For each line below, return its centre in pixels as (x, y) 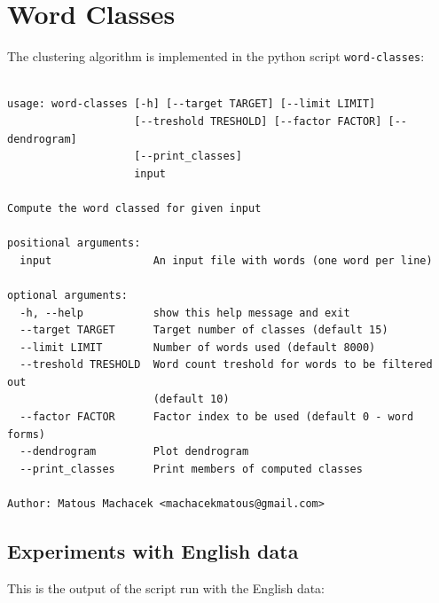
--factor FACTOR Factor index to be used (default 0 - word (217, 417)
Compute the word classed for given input (134, 208)
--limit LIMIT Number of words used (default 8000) (198, 347)
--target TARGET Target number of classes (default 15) (204, 330)
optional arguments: (68, 295)
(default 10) (191, 399)
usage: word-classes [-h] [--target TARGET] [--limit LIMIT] (192, 104)
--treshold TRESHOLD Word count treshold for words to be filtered (226, 365)
